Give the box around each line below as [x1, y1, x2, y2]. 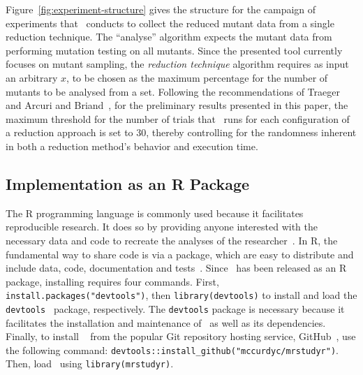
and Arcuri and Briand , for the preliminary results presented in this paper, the [6, 98, 348, 112]
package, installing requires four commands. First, [6, 274, 219, 288]
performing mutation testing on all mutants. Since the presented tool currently [6, 43, 343, 57]
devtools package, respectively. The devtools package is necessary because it [6, 301, 345, 316]
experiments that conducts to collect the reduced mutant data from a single [6, 15, 334, 30]
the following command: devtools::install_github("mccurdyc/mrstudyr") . [6, 342, 339, 357]
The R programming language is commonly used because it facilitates [6, 205, 304, 220]
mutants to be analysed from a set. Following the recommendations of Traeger [6, 84, 340, 98]
